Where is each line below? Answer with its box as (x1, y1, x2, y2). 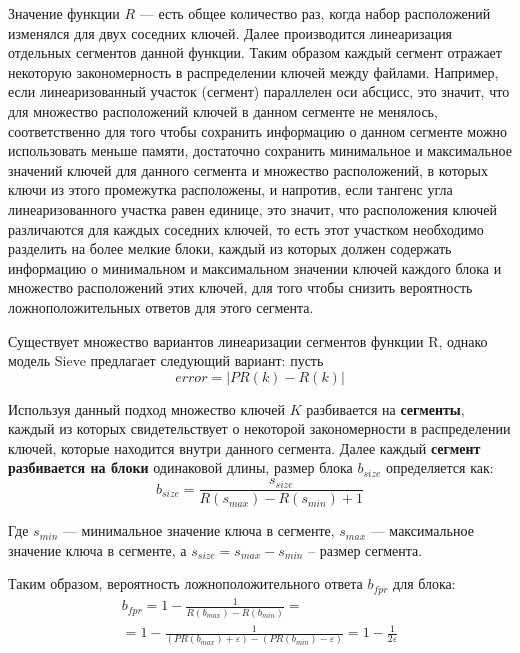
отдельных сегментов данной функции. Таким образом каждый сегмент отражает (8, 42, 502, 63)
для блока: (393, 573, 456, 594)
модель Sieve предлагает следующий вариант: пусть (8, 350, 324, 371)
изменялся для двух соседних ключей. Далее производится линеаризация (8, 22, 453, 43)
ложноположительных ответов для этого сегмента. (8, 296, 314, 317)
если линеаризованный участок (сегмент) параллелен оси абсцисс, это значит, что (8, 81, 510, 102)
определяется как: (386, 457, 494, 478)
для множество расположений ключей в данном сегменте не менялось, (8, 100, 438, 121)
